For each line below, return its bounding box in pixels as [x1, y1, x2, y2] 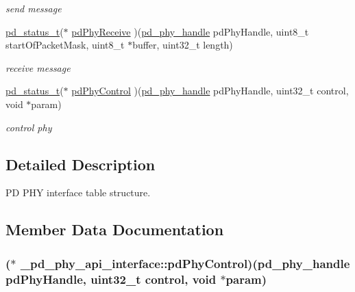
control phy [5, 120, 52, 134]
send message [5, 1, 62, 15]
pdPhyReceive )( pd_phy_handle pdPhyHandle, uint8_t [71, 24, 309, 38]
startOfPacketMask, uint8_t [5, 38, 125, 52]
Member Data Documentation [5, 219, 224, 240]
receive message [5, 60, 71, 75]
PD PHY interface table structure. [5, 185, 151, 200]
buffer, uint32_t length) [132, 38, 233, 52]
